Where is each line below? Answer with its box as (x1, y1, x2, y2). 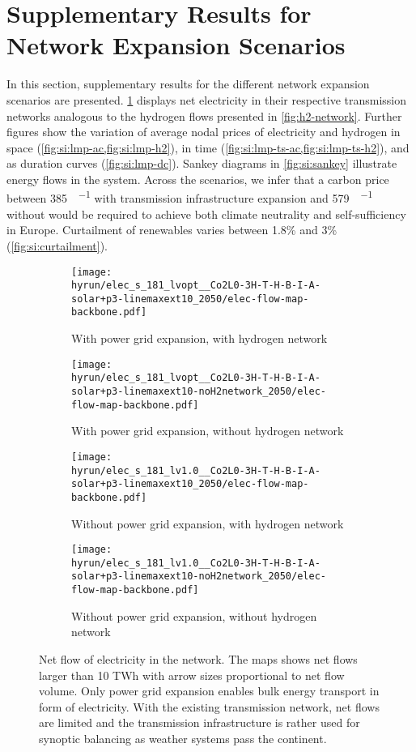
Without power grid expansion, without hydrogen (71, 607, 317, 624)
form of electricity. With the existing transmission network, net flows (39, 698, 380, 715)
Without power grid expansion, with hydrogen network (71, 515, 344, 532)
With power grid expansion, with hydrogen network (71, 330, 328, 347)
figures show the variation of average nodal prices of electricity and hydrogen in (6, 123, 401, 140)
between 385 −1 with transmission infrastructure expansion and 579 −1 (6, 187, 373, 207)
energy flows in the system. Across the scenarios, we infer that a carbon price (6, 170, 389, 187)
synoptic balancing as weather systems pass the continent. (39, 729, 327, 746)
